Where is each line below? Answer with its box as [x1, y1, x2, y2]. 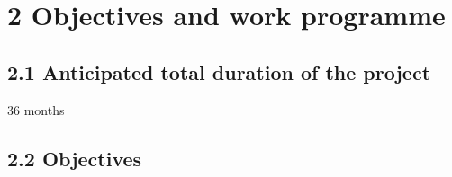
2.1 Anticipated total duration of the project [7, 58, 431, 85]
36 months [7, 100, 65, 119]
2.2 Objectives [7, 144, 142, 172]
